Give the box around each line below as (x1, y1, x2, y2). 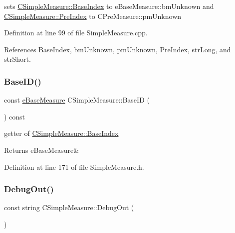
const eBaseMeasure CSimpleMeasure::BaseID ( (4, 95, 150, 105)
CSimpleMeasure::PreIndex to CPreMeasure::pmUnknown (4, 10, 182, 21)
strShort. (4, 54, 31, 64)
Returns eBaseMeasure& (4, 144, 79, 155)
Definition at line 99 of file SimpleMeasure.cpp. (4, 27, 148, 38)
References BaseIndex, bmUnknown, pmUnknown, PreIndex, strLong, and (4, 44, 231, 54)
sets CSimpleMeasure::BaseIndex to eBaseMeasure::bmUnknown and (4, 1, 214, 11)
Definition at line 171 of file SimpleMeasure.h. (4, 161, 144, 172)
